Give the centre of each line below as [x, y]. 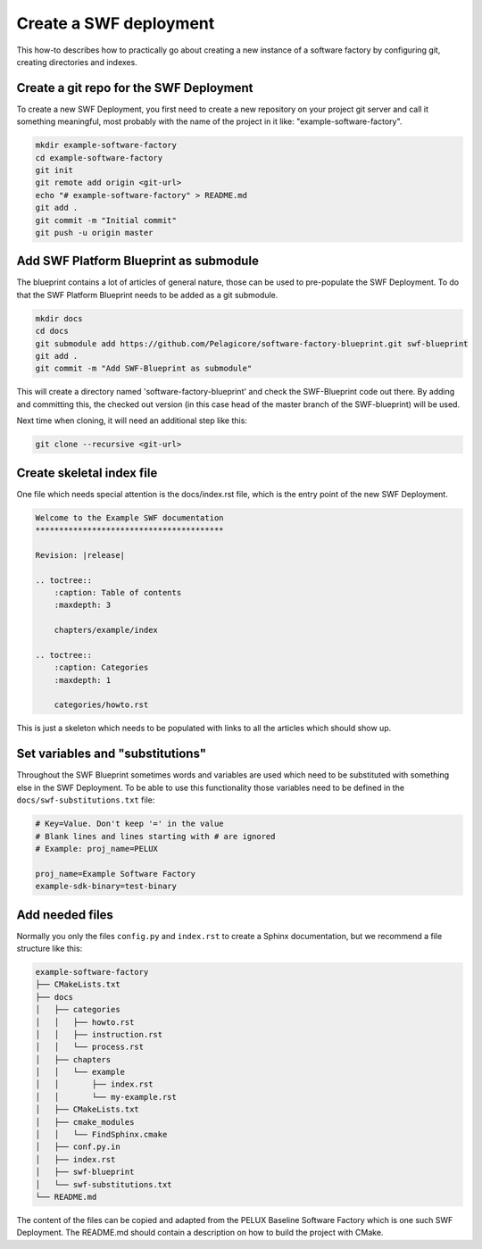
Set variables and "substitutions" [112, 754]
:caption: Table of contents [118, 592]
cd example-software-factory [99, 158]
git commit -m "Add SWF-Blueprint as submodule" [144, 369]
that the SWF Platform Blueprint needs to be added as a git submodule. [147, 295]
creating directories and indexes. [77, 62]
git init [54, 170]
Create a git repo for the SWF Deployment [135, 88]
